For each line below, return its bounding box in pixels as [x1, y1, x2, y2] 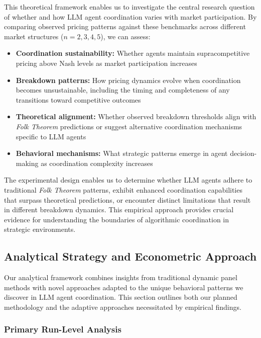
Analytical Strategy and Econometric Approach [4, 248, 257, 264]
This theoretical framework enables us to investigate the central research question [4, 2, 255, 12]
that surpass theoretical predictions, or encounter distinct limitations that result [4, 194, 251, 205]
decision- [230, 148, 257, 158]
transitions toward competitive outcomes [16, 94, 141, 105]
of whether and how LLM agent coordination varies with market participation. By [4, 11, 257, 22]
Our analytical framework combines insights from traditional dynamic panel [4, 272, 237, 283]
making [16, 157, 39, 168]
